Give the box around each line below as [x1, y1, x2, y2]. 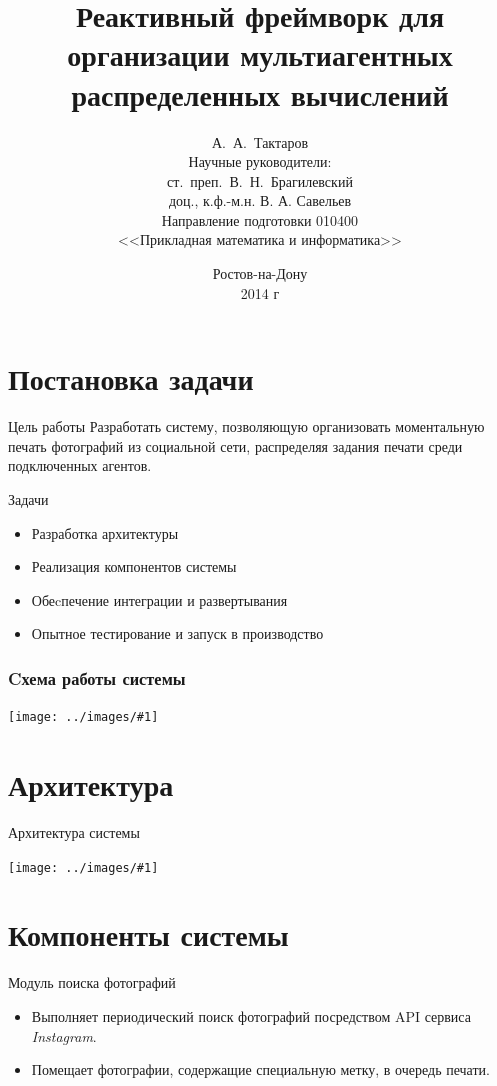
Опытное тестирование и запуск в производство [31, 623, 324, 644]
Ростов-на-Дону [212, 263, 308, 284]
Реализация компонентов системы [31, 556, 237, 577]
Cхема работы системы [8, 665, 186, 690]
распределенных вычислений [71, 73, 449, 114]
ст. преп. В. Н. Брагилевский [167, 170, 353, 191]
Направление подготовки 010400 [161, 209, 359, 230]
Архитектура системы [8, 821, 140, 842]
